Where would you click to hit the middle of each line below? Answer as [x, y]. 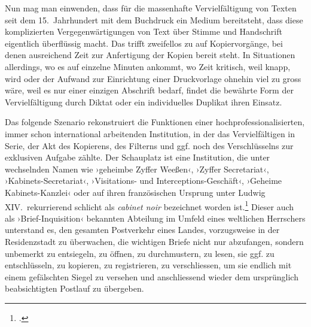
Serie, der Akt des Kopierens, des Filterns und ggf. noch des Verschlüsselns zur [149, 145]
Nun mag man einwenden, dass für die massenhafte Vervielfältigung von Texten [151, 8]
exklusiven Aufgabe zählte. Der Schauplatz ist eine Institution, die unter [138, 157]
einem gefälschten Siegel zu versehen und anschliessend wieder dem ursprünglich [152, 276]
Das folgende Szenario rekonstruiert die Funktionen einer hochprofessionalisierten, [155, 122]
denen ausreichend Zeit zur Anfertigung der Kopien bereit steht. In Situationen [150, 55]
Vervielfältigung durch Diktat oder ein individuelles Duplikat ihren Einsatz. [144, 102]
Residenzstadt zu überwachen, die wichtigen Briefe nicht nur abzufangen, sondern [154, 241]
